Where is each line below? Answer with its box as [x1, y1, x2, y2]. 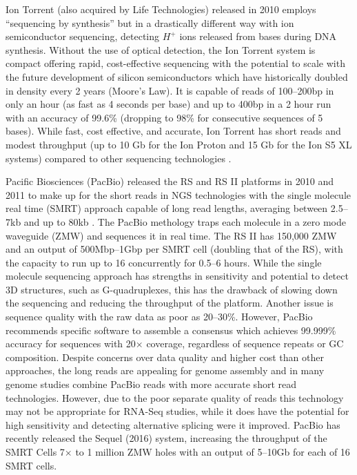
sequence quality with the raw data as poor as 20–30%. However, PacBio [6, 309, 313, 324]
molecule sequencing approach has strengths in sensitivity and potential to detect [6, 269, 349, 283]
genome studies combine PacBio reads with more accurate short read [6, 377, 297, 391]
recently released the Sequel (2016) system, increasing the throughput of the [6, 431, 327, 445]
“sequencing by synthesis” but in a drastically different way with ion [6, 15, 294, 30]
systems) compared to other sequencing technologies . [6, 151, 232, 165]
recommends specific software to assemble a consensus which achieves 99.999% [6, 322, 336, 337]
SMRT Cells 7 [6, 445, 65, 458]
